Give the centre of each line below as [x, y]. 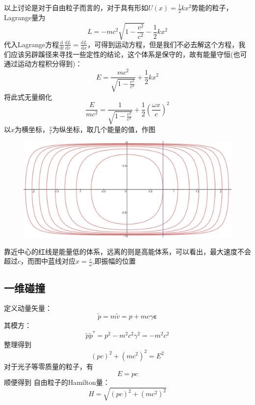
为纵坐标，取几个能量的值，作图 [104, 129]
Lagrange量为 [25, 17]
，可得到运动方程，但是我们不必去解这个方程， [163, 44]
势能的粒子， [212, 7]
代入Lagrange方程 [32, 44]
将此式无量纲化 [28, 96]
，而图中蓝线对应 [48, 261]
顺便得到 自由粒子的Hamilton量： [57, 382]
